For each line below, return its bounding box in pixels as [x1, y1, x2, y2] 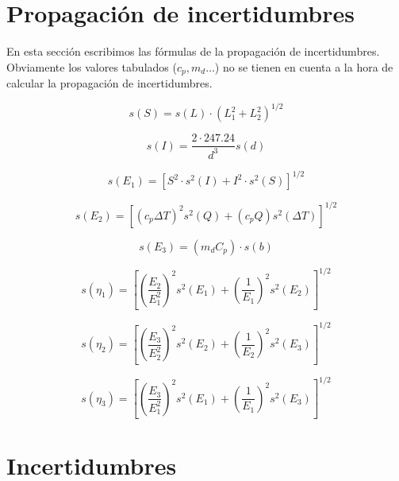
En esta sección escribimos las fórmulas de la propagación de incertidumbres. [6, 43, 380, 60]
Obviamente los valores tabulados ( [6, 58, 177, 75]
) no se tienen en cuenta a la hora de [214, 58, 393, 75]
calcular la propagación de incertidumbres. [6, 75, 213, 91]
